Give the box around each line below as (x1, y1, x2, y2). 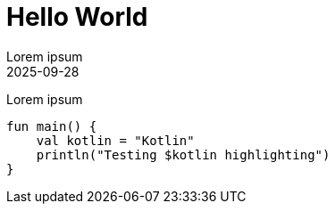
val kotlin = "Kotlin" (36, 133, 195, 148)
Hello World (6, 2, 148, 32)
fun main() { (6, 118, 97, 134)
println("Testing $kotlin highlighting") (36, 147, 331, 162)
